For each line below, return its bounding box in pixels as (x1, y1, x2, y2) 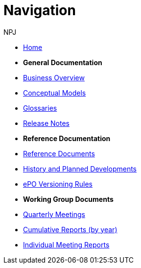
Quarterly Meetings (23, 210, 85, 219)
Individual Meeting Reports (23, 240, 110, 249)
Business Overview (23, 73, 85, 82)
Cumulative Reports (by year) (23, 225, 117, 234)
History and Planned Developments (23, 164, 137, 173)
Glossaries (23, 103, 57, 112)
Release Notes (23, 119, 70, 127)
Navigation (3, 2, 76, 19)
